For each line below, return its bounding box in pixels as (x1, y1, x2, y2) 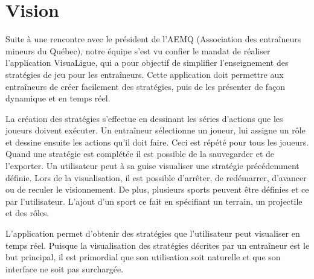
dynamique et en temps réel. (5, 92, 111, 104)
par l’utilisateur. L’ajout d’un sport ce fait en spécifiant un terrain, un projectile (5, 194, 303, 207)
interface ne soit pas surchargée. (5, 262, 124, 275)
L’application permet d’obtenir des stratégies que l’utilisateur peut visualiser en (5, 227, 300, 240)
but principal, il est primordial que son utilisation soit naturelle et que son (5, 251, 281, 263)
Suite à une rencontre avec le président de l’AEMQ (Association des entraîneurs (5, 33, 301, 45)
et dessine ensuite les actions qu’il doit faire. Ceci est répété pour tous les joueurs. (5, 135, 309, 148)
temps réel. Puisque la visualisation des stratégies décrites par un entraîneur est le (5, 239, 310, 251)
